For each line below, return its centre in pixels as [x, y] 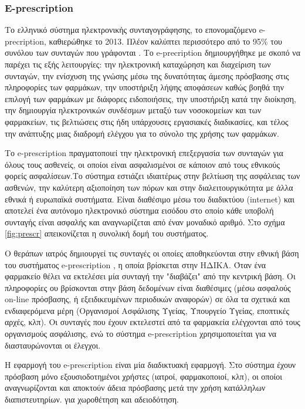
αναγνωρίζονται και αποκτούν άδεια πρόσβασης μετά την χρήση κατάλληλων [135, 388]
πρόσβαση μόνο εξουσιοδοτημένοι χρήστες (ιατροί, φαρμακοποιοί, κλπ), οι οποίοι [143, 376]
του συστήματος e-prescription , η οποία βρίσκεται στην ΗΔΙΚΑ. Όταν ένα [135, 264]
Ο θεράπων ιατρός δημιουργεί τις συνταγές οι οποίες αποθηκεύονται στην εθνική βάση [152, 253]
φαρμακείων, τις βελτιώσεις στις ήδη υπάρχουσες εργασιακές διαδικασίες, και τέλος [147, 121]
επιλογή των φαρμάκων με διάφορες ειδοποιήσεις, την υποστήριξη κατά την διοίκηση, [150, 98]
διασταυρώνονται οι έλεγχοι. [53, 345]
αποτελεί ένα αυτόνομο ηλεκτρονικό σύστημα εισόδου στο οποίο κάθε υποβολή [139, 210]
